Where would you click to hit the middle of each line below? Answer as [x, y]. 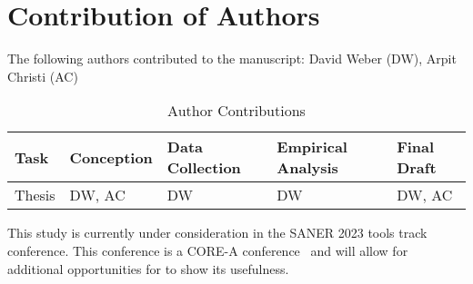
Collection [204, 168]
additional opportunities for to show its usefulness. [148, 268]
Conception [111, 157]
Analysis [307, 168]
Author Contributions [236, 111]
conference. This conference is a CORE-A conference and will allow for [208, 250]
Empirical [312, 147]
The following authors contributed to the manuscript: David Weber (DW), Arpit [232, 59]
